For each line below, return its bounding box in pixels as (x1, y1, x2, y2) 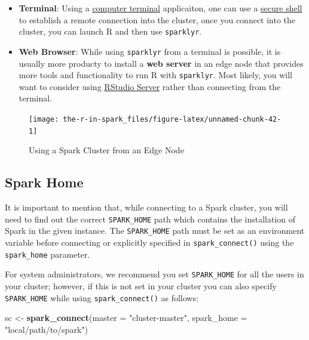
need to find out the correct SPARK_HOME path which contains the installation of (5, 212, 296, 225)
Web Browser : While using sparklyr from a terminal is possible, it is (19, 45, 281, 57)
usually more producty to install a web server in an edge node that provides (19, 57, 304, 69)
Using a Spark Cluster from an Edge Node (29, 144, 184, 156)
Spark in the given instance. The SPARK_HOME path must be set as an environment (5, 224, 305, 237)
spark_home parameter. (5, 248, 90, 260)
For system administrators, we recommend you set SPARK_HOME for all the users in (5, 268, 304, 280)
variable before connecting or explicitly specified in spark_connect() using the (5, 236, 294, 248)
